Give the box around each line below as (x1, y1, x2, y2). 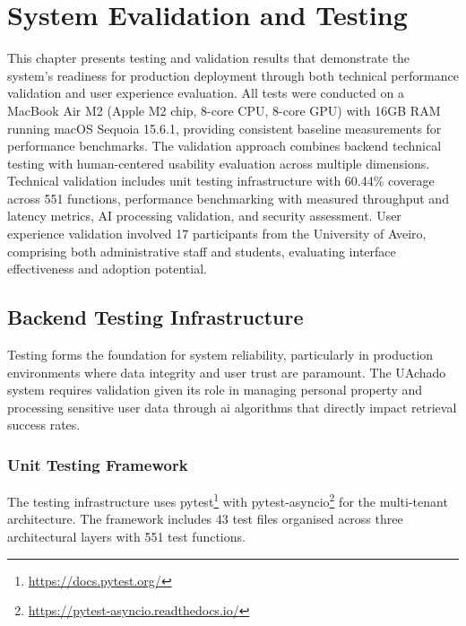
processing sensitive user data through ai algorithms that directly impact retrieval (7, 397, 457, 416)
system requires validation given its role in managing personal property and (7, 380, 423, 399)
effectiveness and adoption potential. (7, 259, 207, 278)
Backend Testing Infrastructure (7, 303, 304, 331)
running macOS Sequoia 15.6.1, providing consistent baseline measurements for (7, 118, 442, 137)
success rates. (7, 415, 81, 434)
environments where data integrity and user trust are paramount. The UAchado (7, 362, 446, 381)
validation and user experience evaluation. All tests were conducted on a (7, 83, 404, 102)
